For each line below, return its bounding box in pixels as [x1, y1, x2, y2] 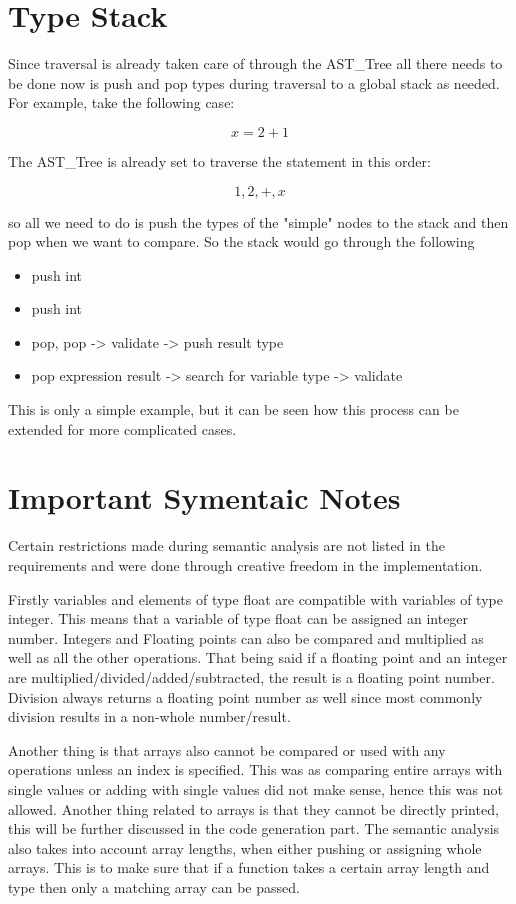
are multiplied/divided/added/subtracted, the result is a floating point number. [8, 666, 495, 687]
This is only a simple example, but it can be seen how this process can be [8, 399, 459, 420]
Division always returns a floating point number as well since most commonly [8, 686, 483, 707]
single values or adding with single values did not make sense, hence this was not [8, 778, 503, 799]
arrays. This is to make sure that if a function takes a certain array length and [8, 857, 490, 878]
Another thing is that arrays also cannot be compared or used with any [8, 739, 446, 760]
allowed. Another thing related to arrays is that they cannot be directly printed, [8, 798, 499, 819]
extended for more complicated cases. [8, 418, 237, 439]
